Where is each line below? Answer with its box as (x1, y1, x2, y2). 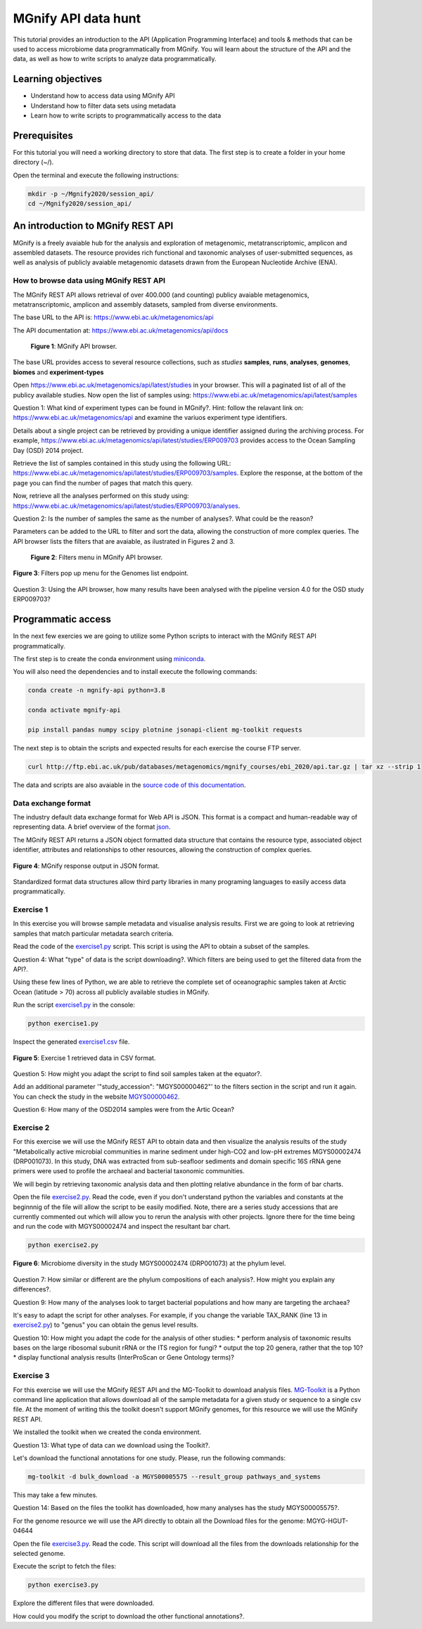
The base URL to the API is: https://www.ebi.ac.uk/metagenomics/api (13, 313, 214, 321)
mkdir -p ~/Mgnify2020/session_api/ (27, 190, 155, 198)
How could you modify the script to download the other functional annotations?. (13, 1611, 245, 1621)
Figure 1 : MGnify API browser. (30, 342, 117, 351)
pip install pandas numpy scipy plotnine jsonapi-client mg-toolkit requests (27, 725, 302, 734)
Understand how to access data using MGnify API (30, 91, 175, 100)
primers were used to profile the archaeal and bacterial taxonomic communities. (13, 1167, 245, 1175)
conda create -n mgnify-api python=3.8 (27, 686, 165, 694)
